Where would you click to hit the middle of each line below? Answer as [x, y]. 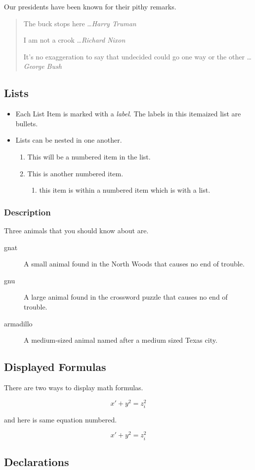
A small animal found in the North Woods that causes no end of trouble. [134, 264]
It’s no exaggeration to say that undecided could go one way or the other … [137, 56]
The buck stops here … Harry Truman [80, 23]
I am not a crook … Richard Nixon [74, 40]
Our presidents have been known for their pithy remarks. [90, 6]
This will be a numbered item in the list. [89, 156]
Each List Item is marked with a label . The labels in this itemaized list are [128, 114]
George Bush [42, 66]
